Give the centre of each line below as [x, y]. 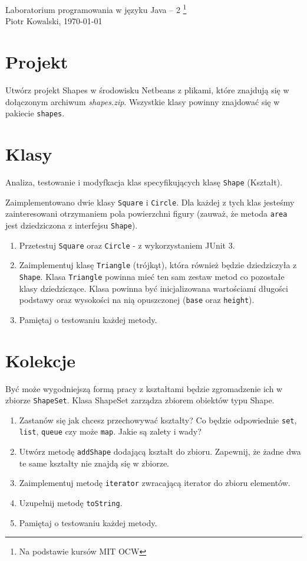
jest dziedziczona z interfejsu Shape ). [72, 225]
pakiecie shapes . [35, 113]
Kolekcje [41, 360]
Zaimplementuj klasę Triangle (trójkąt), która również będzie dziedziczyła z [158, 265]
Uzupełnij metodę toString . [71, 502]
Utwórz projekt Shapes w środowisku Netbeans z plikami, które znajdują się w [147, 89]
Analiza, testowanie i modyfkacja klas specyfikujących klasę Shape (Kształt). [144, 182]
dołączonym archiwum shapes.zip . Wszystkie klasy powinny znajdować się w [143, 101]
